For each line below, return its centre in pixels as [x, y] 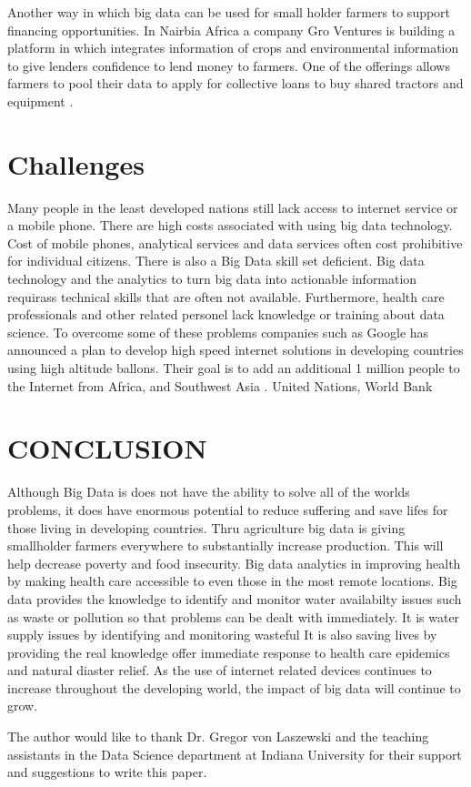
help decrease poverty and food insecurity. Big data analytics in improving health [234, 563]
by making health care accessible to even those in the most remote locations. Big [232, 581]
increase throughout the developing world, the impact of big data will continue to [234, 687]
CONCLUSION [107, 448]
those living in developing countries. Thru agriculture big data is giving [206, 527]
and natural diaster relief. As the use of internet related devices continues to [220, 670]
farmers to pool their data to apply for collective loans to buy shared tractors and [235, 83]
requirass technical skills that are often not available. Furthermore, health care [226, 296]
